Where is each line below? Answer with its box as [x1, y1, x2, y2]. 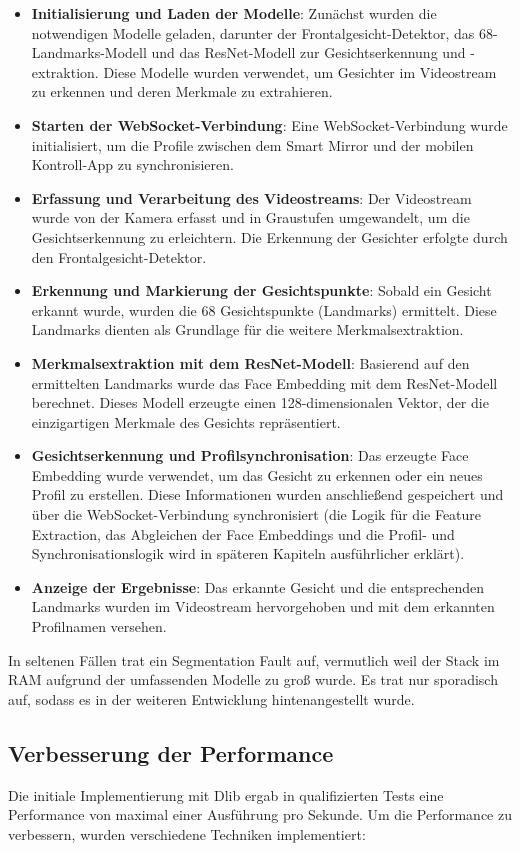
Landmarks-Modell [31, 42, 147, 63]
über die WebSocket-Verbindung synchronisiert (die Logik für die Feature [31, 504, 482, 525]
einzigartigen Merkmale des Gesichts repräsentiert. [31, 411, 341, 432]
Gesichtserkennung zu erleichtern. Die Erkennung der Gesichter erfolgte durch [31, 226, 508, 247]
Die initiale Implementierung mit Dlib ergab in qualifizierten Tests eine [8, 784, 444, 805]
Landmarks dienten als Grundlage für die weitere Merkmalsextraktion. [31, 319, 464, 340]
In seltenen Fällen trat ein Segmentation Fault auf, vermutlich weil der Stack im [8, 649, 500, 670]
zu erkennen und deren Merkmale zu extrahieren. [31, 81, 333, 102]
